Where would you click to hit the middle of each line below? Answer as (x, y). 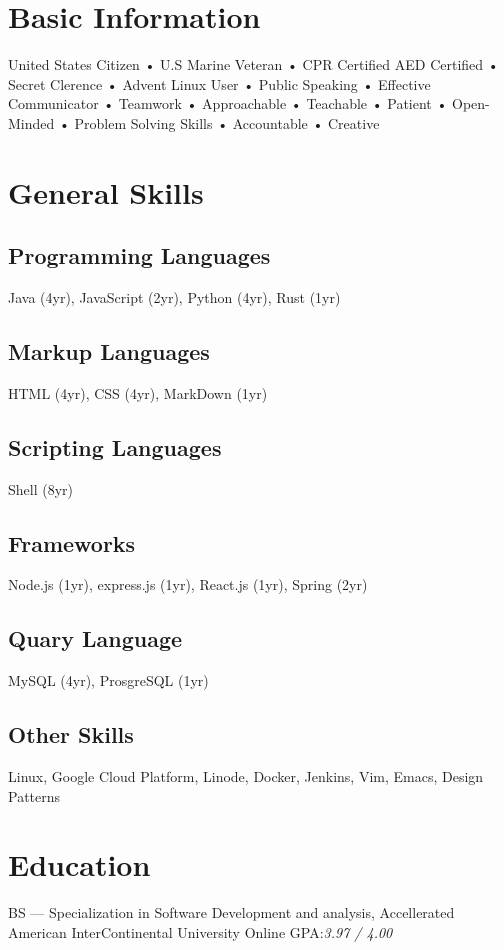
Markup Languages (109, 351)
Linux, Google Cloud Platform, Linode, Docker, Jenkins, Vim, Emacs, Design (246, 776)
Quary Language (95, 638)
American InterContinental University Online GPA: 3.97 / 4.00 (200, 931)
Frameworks (72, 542)
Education (79, 864)
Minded (31, 122)
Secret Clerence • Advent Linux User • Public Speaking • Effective (219, 83)
